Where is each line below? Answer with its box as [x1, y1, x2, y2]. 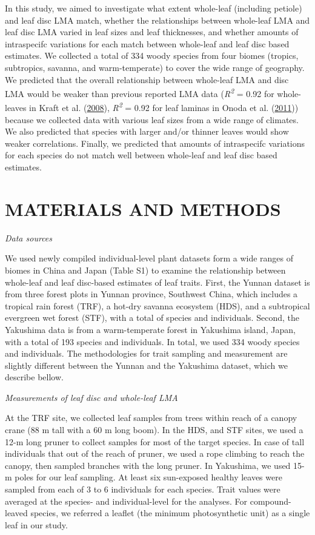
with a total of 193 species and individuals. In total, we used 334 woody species [5, 335, 300, 348]
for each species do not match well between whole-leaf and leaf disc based [5, 149, 277, 161]
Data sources [5, 231, 53, 244]
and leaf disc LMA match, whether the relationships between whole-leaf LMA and [5, 13, 310, 26]
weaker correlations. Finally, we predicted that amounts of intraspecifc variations [5, 136, 305, 149]
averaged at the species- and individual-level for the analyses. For [5, 494, 248, 507]
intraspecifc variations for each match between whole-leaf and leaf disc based [5, 37, 290, 50]
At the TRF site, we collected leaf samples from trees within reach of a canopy [5, 411, 297, 424]
